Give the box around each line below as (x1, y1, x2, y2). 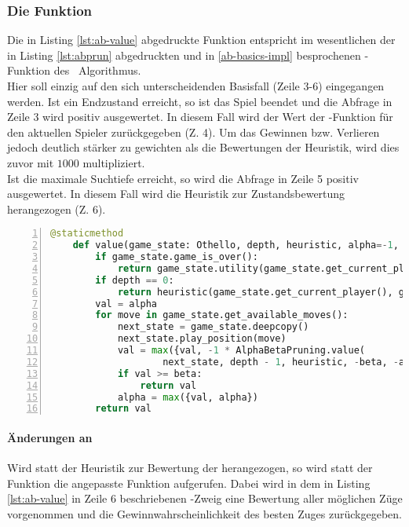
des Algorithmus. (53, 62, 141, 79)
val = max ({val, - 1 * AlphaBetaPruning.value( (117, 345, 365, 357)
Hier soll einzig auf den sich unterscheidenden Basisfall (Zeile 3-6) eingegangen (7, 78, 385, 93)
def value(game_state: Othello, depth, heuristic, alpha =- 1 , (72, 240, 399, 251)
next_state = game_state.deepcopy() (117, 321, 309, 333)
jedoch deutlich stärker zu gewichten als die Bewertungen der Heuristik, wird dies (7, 139, 400, 156)
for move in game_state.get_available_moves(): (95, 309, 349, 321)
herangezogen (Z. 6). (7, 200, 106, 217)
